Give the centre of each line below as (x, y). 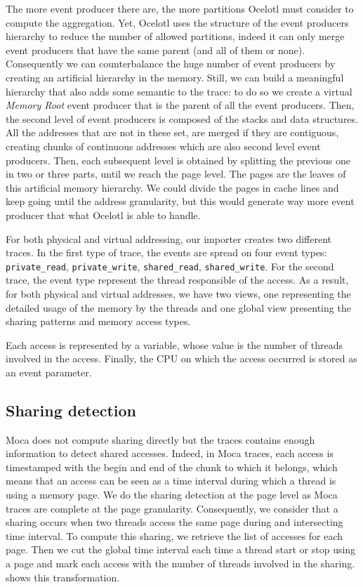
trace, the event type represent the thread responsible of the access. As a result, (177, 280)
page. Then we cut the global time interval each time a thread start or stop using (181, 549)
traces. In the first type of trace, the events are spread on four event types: (166, 252)
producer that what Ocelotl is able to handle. (103, 215)
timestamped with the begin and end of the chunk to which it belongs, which (172, 467)
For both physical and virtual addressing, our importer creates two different (169, 238)
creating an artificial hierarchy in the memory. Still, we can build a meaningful (175, 77)
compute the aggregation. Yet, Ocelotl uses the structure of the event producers (177, 22)
